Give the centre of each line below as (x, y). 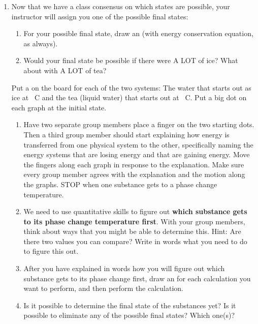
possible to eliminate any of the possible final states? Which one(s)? (129, 315)
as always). (41, 43)
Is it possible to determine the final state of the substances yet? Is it (130, 305)
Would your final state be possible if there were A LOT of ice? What (131, 60)
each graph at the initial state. (59, 107)
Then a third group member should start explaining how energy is (126, 134)
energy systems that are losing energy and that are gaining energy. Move (137, 154)
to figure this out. (51, 251)
